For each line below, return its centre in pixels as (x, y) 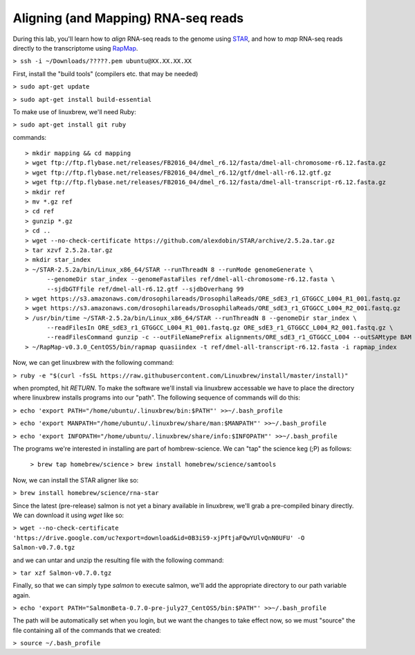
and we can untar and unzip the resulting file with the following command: (118, 560)
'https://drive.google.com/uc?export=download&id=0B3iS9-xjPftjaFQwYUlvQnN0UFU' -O (159, 538)
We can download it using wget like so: (68, 515)
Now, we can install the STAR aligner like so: (76, 480)
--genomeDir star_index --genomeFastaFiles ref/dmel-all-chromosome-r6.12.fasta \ (191, 279)
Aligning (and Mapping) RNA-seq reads (128, 18)
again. (22, 595)
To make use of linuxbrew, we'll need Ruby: (74, 111)
